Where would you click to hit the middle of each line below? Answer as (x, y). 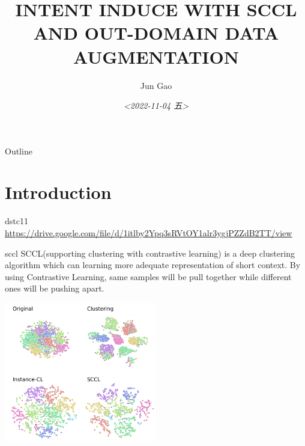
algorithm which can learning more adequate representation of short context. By (153, 265)
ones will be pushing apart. (55, 288)
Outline (19, 151)
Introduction (58, 192)
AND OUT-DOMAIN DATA (156, 33)
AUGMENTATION (156, 56)
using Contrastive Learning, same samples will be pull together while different (148, 276)
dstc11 (17, 221)
